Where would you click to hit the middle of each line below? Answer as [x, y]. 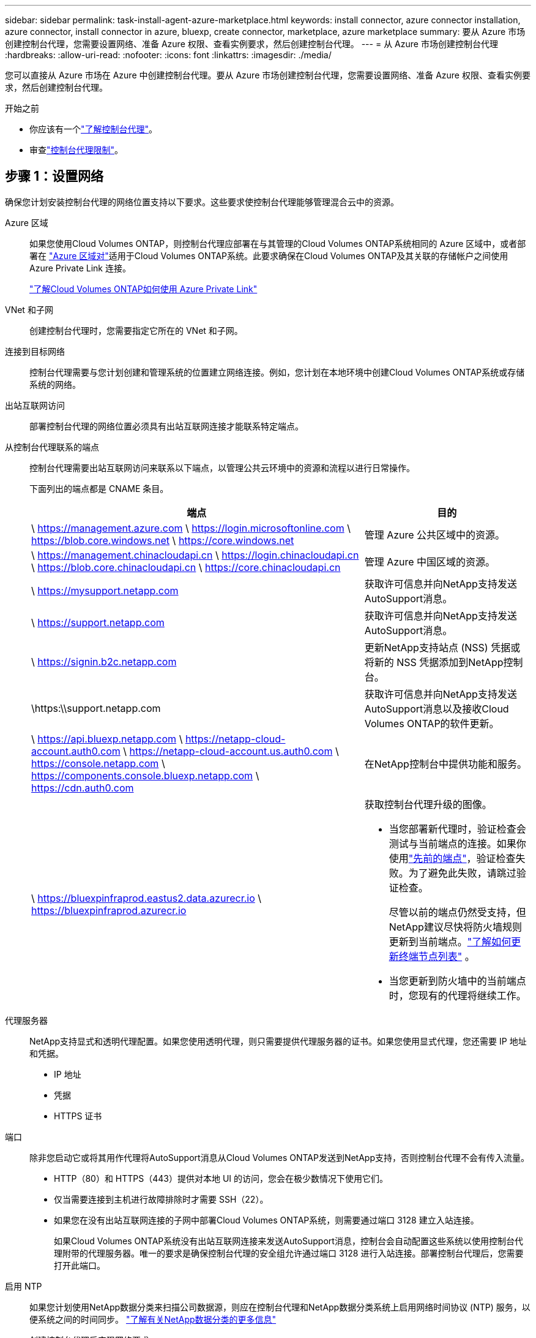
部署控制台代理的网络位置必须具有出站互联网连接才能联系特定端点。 [166, 426]
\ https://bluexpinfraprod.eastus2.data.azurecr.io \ [147, 898]
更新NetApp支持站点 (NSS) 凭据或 [442, 647]
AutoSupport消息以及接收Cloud [437, 709]
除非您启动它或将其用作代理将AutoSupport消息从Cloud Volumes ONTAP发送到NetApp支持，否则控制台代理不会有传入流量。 [280, 1157]
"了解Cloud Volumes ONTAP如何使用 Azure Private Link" [143, 289]
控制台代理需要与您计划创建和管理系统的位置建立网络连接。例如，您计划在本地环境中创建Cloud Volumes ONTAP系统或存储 [277, 372]
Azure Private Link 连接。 [80, 268]
